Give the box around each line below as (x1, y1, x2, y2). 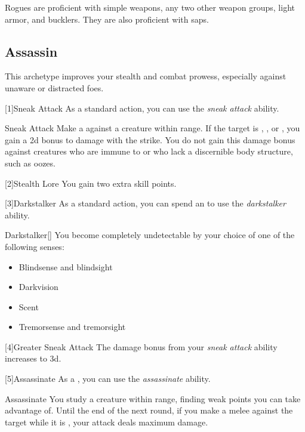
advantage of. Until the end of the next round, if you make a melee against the (5, 404, 293, 416)
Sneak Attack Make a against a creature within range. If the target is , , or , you (5, 122, 300, 134)
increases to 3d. (5, 352, 61, 365)
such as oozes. (5, 156, 56, 169)
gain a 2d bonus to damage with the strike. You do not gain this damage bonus (5, 133, 295, 146)
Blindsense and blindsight (19, 260, 113, 273)
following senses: (5, 240, 64, 252)
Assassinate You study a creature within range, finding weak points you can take (5, 392, 301, 405)
